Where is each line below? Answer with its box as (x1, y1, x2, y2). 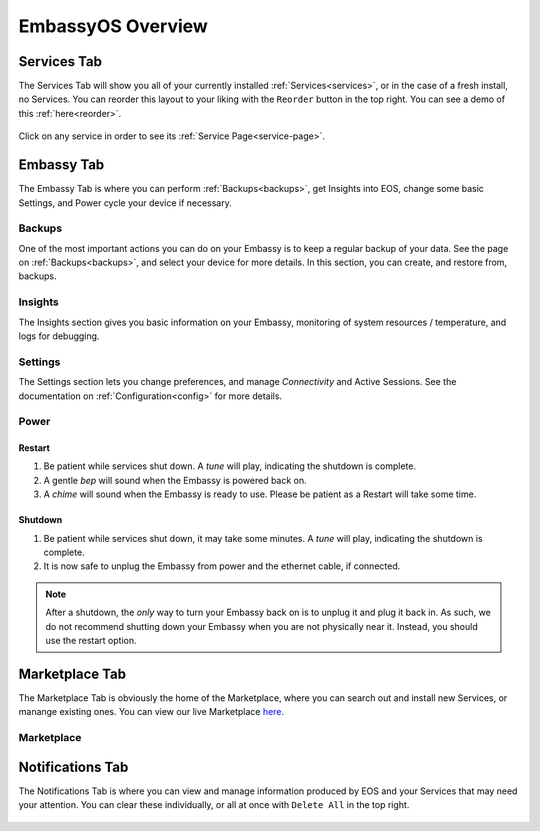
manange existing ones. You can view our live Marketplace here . (18, 706, 285, 718)
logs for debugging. (18, 330, 100, 342)
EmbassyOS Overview (18, 15, 209, 37)
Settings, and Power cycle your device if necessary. (18, 196, 232, 209)
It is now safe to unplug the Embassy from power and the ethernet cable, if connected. (43, 560, 401, 572)
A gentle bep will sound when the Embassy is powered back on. (43, 474, 307, 486)
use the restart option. (45, 634, 137, 646)
